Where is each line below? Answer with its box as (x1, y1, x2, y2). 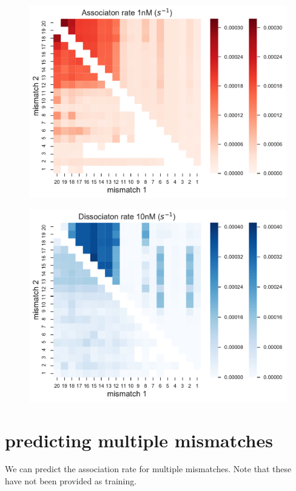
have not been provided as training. (5, 475, 137, 487)
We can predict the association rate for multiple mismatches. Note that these (5, 462, 292, 475)
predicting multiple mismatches (5, 427, 273, 452)
